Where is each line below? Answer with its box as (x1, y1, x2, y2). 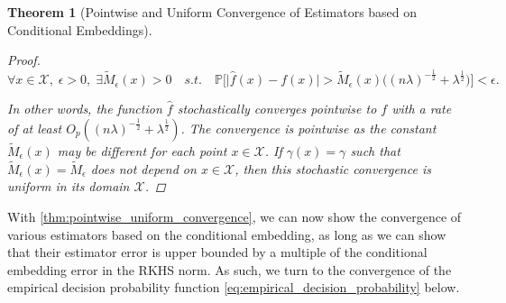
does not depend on (90, 159, 197, 178)
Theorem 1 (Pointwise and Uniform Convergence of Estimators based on (7, 3, 418, 21)
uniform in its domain (7, 177, 130, 196)
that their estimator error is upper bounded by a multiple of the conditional (7, 243, 428, 262)
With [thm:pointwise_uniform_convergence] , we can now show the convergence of (7, 207, 462, 225)
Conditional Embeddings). (7, 20, 152, 39)
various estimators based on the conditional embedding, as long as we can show (7, 225, 446, 243)
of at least (7, 118, 62, 137)
